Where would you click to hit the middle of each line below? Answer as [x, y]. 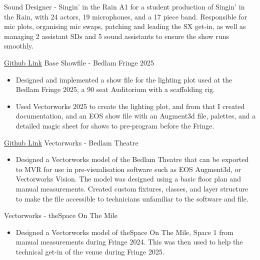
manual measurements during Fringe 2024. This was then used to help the [129, 242]
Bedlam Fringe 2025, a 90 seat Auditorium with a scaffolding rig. [115, 89]
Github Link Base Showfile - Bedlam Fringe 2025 [79, 62]
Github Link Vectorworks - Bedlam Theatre [71, 142]
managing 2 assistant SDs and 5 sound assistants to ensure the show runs [116, 36]
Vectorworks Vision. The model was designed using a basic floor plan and [128, 179]
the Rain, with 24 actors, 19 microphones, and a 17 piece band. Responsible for [126, 16]
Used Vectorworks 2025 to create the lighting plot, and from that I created [130, 106]
